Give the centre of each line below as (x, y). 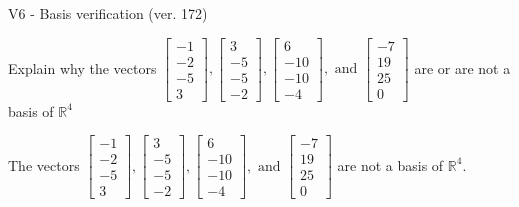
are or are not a (462, 67)
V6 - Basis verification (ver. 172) (108, 13)
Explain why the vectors (82, 67)
